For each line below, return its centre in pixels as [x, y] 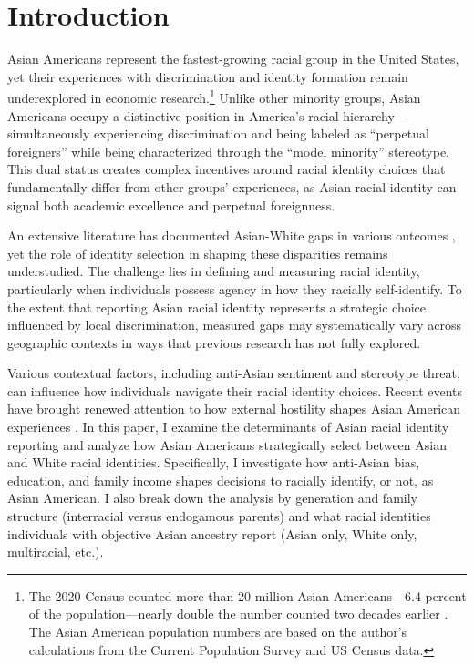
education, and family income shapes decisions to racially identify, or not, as [221, 480]
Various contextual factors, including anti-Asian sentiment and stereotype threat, [234, 373]
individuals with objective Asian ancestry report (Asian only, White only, [212, 533]
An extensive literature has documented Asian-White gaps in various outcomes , [232, 235]
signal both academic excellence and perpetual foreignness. [171, 205]
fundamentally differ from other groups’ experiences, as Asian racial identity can [232, 186]
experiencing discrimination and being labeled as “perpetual [262, 133]
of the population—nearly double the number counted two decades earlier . [238, 614]
